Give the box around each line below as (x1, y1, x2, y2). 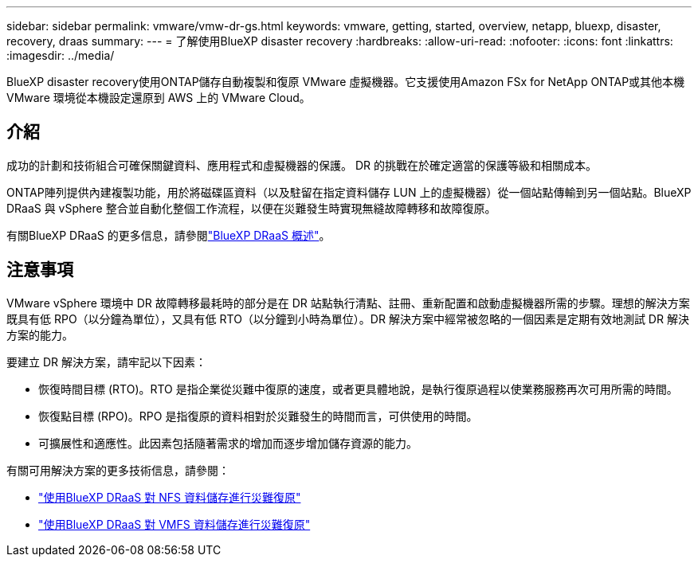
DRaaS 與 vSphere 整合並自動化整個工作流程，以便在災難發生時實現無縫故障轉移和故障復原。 (6, 201, 496, 215)
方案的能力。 (6, 327, 73, 342)
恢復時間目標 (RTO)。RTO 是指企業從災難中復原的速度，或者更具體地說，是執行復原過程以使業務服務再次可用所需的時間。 (38, 381, 678, 396)
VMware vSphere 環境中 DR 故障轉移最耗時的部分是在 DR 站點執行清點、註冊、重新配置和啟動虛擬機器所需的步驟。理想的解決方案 (6, 295, 690, 310)
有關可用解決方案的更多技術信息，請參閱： (6, 463, 229, 477)
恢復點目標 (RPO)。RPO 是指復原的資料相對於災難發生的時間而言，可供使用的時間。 (38, 409, 478, 423)
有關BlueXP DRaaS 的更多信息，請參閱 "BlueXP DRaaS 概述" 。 (6, 228, 331, 242)
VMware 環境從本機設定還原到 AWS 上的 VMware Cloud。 (6, 91, 311, 104)
